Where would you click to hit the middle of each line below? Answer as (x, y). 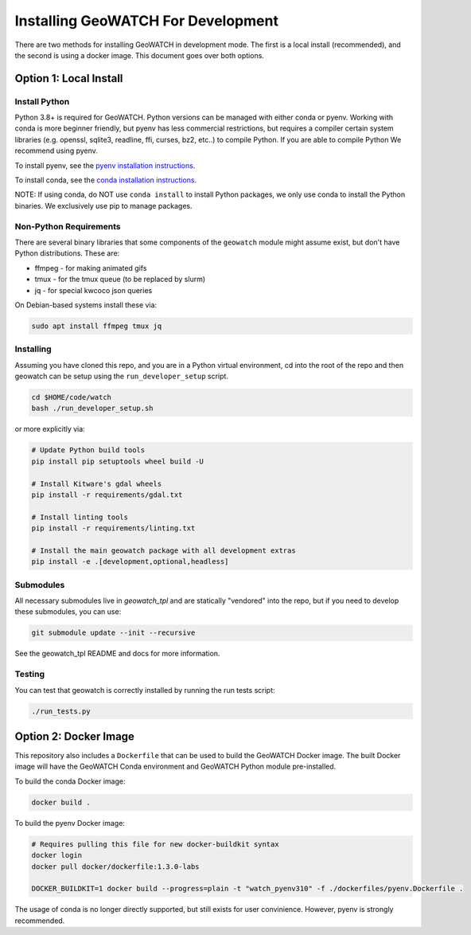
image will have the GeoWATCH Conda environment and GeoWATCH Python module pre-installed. (175, 767)
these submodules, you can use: (68, 612)
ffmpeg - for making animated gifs (91, 268)
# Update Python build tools (88, 450)
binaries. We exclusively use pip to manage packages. (103, 205)
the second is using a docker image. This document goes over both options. (139, 55)
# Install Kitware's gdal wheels (97, 483)
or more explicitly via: (50, 429)
